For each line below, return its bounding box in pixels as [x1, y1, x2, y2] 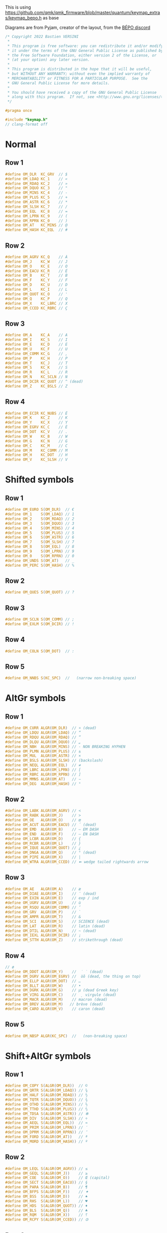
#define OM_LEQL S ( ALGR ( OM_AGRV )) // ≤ [5, 1166, 88, 1171]
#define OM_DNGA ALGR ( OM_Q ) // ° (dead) [5, 850, 97, 855]
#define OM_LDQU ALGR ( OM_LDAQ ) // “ [5, 730, 81, 736]
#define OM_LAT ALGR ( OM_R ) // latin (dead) [5, 923, 106, 928]
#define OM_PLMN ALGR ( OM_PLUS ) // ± [5, 749, 81, 754]
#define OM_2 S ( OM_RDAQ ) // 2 [5, 516, 75, 521]
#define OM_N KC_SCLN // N [5, 375, 68, 380]
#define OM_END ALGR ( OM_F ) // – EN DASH [5, 831, 99, 836]
